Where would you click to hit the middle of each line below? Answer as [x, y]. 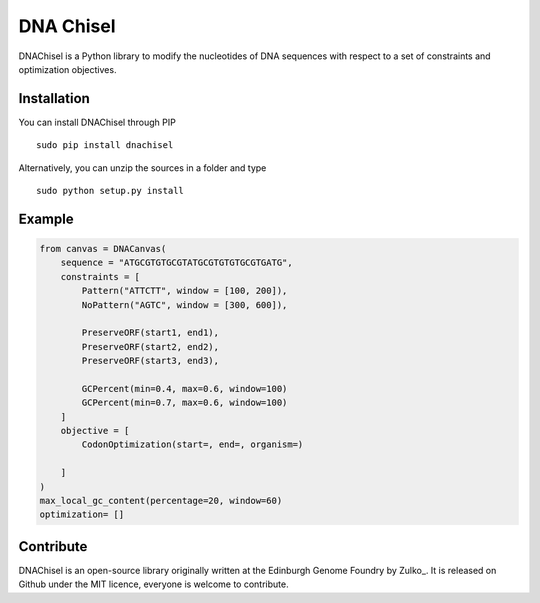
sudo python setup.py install [110, 191]
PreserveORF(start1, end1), [150, 333]
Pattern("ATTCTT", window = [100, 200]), [184, 291]
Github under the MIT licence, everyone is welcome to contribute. [153, 584]
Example [46, 218]
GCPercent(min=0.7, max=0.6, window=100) [184, 403]
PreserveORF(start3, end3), [150, 361]
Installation [54, 98]
